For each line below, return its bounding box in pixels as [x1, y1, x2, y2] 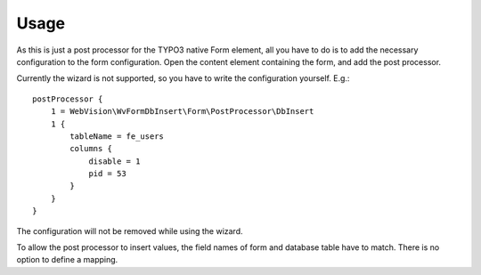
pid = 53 [88, 169, 126, 179]
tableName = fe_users [69, 131, 165, 142]
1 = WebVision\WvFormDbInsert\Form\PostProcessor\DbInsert [50, 107, 314, 117]
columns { [69, 143, 113, 154]
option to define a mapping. [16, 255, 118, 265]
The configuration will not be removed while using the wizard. [16, 225, 244, 236]
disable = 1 [88, 156, 141, 166]
